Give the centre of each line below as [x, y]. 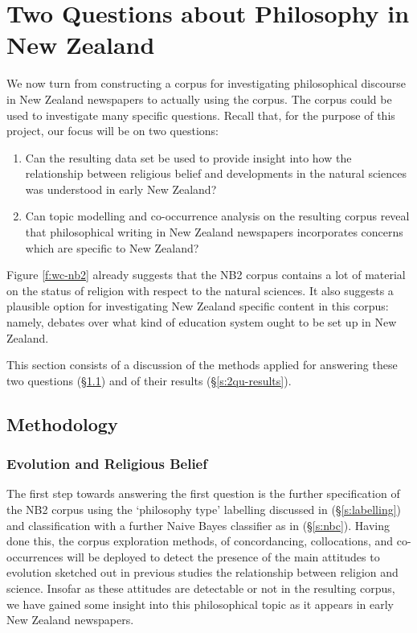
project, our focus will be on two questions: [112, 131]
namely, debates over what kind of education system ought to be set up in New [202, 322]
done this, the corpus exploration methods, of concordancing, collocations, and [200, 541]
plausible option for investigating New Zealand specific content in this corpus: [198, 306]
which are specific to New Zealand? [112, 247]
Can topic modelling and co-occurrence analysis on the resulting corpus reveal [217, 216]
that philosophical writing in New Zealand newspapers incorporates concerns [214, 232]
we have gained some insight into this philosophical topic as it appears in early [200, 604]
